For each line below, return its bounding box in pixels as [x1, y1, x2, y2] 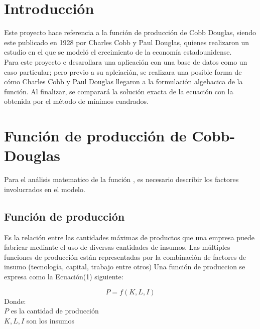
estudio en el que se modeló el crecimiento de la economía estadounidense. [4, 47, 232, 57]
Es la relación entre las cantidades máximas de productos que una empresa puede [4, 232, 254, 242]
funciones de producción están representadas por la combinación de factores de [4, 251, 246, 262]
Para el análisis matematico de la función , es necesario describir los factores [4, 174, 239, 185]
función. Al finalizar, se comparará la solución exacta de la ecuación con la [4, 86, 233, 96]
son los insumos [26, 315, 74, 325]
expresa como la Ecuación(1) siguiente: [4, 271, 123, 281]
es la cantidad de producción [11, 305, 99, 316]
